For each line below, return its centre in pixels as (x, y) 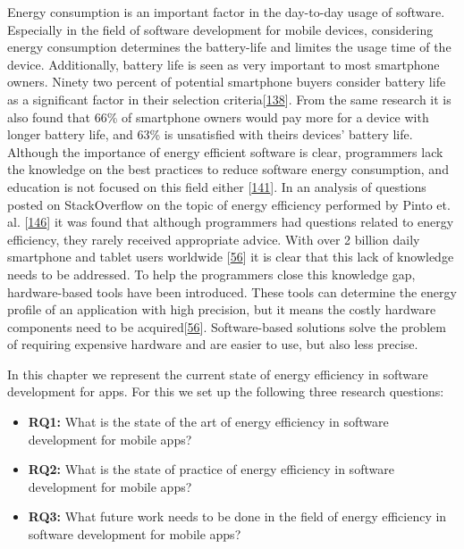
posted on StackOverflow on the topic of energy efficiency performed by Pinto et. (229, 204)
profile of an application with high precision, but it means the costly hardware (222, 309)
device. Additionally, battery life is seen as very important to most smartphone (224, 64)
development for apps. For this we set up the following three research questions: (226, 391)
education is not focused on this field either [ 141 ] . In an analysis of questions (217, 186)
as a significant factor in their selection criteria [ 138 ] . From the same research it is (229, 99)
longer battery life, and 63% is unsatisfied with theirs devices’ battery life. (210, 134)
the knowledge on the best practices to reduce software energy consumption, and (228, 169)
